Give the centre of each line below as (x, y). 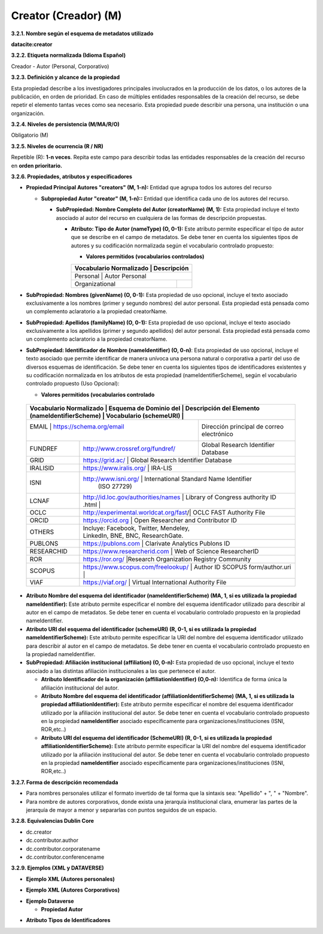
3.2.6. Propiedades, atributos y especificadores (72, 177)
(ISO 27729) (115, 486)
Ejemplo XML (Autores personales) (70, 879)
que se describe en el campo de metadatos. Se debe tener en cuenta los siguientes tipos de (185, 237)
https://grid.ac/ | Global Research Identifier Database (158, 460)
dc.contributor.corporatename (63, 849)
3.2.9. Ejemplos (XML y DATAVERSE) (57, 868)
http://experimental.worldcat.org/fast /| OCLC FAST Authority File (174, 513)
